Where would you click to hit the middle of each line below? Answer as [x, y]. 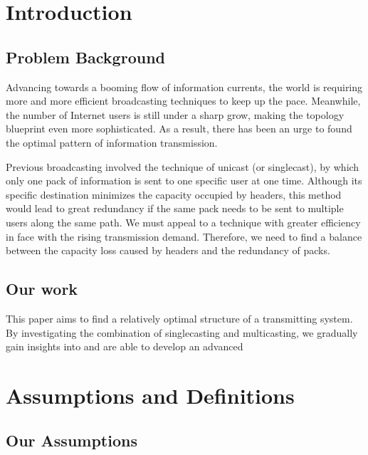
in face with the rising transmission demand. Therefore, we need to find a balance [184, 236]
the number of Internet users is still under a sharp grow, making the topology [175, 114]
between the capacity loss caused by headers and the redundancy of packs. [168, 250]
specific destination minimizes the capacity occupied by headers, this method [174, 194]
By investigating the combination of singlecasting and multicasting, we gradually [182, 332]
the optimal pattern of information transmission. [112, 142]
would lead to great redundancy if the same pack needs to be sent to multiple [175, 208]
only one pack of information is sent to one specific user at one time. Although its [184, 181]
